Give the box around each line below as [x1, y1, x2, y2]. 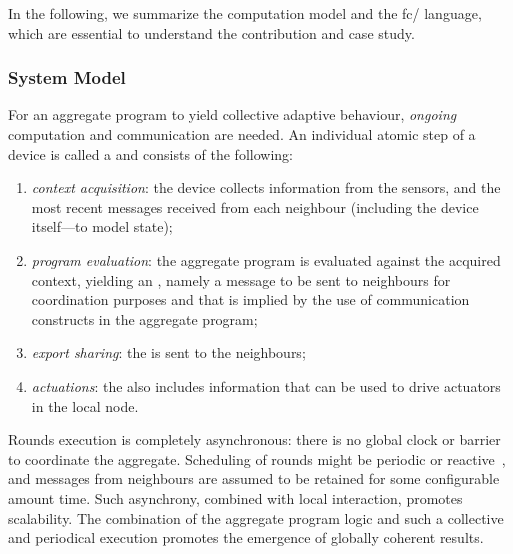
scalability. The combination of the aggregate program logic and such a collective [8, 507, 504, 528]
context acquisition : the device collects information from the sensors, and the [31, 177, 501, 198]
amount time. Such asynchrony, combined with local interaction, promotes [8, 487, 463, 508]
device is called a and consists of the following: [8, 143, 293, 164]
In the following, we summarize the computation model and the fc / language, [8, 3, 482, 23]
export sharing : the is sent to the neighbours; [31, 342, 306, 363]
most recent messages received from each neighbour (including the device [31, 196, 479, 217]
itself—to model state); [31, 216, 173, 237]
